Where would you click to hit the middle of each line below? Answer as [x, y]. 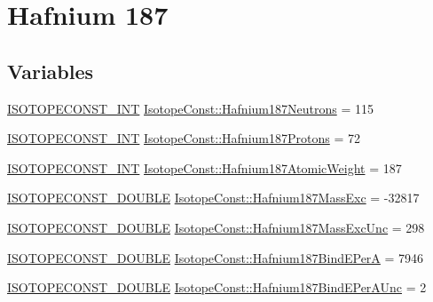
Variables [51, 71]
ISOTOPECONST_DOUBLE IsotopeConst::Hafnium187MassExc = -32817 [213, 198]
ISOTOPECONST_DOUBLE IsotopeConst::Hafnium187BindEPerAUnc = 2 [217, 287]
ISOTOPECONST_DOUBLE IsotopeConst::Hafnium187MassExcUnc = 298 [216, 227]
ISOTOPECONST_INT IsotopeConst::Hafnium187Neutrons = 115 [190, 108]
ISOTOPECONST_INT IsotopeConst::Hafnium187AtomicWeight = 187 [205, 167]
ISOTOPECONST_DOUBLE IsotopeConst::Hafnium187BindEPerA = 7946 [216, 257]
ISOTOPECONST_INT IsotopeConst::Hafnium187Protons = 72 [184, 138]
